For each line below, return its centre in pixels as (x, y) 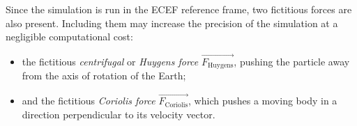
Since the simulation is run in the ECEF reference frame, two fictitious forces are (179, 9)
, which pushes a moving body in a (263, 101)
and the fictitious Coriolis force (89, 101)
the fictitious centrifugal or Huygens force (110, 61)
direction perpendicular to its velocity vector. (119, 114)
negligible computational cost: (69, 37)
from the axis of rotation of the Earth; (104, 76)
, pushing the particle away (292, 61)
